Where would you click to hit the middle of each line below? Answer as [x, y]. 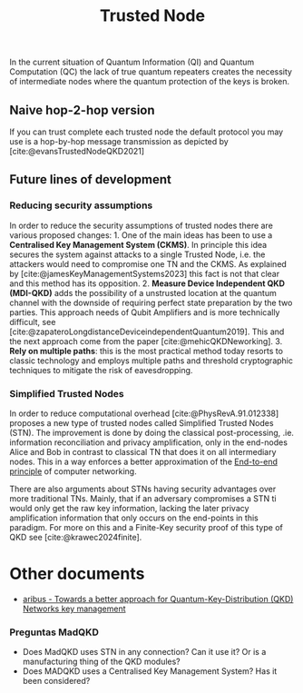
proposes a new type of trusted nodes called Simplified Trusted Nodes [142, 422]
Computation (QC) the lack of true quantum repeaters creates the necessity [151, 72]
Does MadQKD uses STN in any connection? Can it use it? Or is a [144, 652]
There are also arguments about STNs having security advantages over [143, 489]
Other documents [77, 574]
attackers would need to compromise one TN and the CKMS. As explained [148, 263]
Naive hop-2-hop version [83, 110]
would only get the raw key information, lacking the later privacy [129, 508]
